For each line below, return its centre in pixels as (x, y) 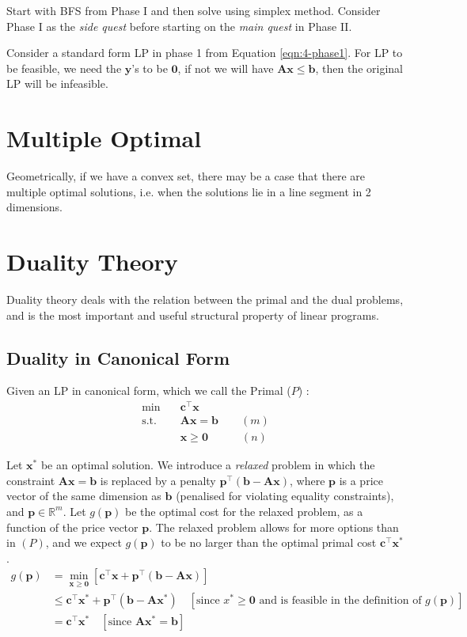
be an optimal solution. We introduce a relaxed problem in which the (208, 465)
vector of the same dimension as (84, 496)
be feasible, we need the (64, 68)
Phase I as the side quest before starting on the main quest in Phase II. (179, 26)
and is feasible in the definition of (340, 600)
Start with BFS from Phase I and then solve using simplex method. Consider (194, 10)
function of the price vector (72, 527)
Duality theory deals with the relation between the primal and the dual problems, (205, 299)
